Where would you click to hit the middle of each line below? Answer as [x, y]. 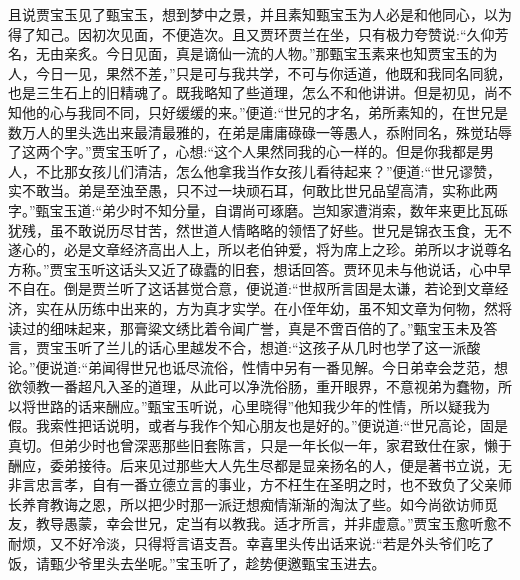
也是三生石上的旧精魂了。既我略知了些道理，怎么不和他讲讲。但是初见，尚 [253, 92]
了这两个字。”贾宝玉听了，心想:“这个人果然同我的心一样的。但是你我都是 [244, 151]
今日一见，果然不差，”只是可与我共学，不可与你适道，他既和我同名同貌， [273, 72]
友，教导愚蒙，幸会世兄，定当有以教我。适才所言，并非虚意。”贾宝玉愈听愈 [253, 523]
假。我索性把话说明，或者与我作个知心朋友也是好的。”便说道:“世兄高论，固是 [258, 425]
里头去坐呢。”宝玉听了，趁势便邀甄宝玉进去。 [238, 562]
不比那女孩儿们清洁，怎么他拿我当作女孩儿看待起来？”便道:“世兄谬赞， [268, 170]
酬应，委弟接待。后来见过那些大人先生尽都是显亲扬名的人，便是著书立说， [253, 464]
